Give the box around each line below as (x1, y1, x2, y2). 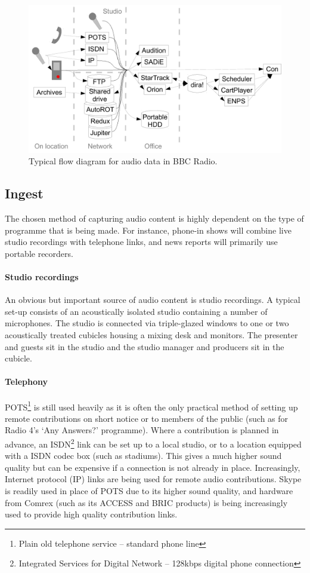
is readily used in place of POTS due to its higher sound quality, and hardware (5, 485, 293, 497)
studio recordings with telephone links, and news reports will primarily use (5, 235, 278, 248)
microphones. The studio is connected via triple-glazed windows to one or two (5, 317, 289, 329)
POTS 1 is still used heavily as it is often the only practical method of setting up (5, 399, 298, 413)
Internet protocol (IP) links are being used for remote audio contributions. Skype (5, 473, 302, 485)
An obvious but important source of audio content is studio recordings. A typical (5, 293, 300, 306)
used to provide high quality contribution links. (5, 508, 178, 520)
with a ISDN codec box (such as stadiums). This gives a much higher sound (5, 449, 282, 462)
